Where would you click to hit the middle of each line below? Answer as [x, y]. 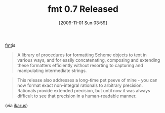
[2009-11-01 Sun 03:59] [83, 23]
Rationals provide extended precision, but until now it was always [84, 90]
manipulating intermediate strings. [52, 71]
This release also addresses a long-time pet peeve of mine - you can [87, 80]
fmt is [10, 45]
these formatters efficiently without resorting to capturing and [80, 65]
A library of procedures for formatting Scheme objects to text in [82, 55]
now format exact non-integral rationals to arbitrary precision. [80, 85]
